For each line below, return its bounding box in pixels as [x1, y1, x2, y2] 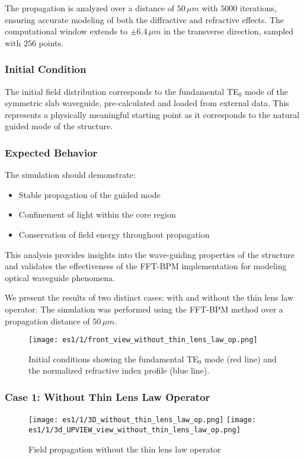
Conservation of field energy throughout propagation [18, 228, 210, 240]
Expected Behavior [5, 145, 98, 160]
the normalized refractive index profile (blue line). [28, 364, 210, 377]
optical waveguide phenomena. [5, 271, 115, 283]
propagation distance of [5, 314, 90, 327]
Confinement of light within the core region [18, 208, 176, 221]
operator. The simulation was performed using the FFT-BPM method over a [5, 302, 283, 315]
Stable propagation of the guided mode [18, 188, 161, 200]
